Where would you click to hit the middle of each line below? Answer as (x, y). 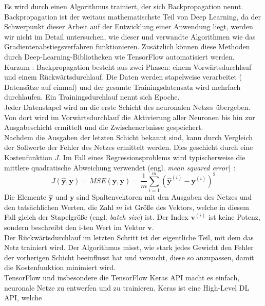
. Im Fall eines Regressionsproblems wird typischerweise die (152, 157)
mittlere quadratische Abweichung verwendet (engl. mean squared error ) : (120, 167)
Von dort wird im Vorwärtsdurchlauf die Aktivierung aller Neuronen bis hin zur (130, 117)
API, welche (23, 298)
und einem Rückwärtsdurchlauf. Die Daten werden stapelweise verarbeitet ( (123, 77)
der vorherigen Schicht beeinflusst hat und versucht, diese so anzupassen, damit (129, 257)
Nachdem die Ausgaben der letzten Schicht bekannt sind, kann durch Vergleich (129, 137)
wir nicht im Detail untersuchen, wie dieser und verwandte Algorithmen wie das (130, 36)
